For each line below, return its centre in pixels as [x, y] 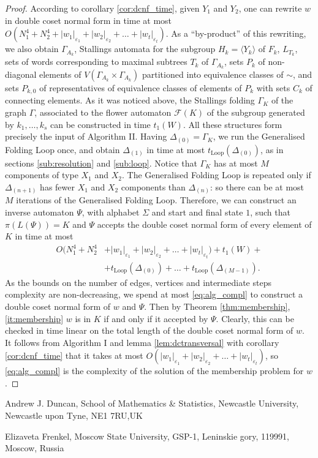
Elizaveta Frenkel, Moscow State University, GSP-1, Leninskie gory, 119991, [147, 436]
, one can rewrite [270, 8]
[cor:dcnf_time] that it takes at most [74, 355]
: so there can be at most [257, 186]
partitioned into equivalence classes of [213, 74]
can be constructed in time [100, 124]
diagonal [21, 74]
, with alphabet [111, 212]
